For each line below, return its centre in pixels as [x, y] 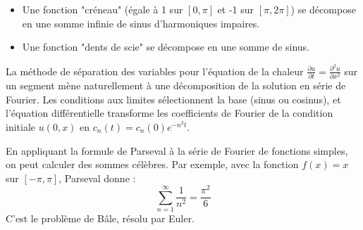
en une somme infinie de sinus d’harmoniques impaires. [141, 23]
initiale [21, 126]
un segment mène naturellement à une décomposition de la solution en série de [176, 85]
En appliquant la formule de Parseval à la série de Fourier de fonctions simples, [177, 150]
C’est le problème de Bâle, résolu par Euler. [100, 218]
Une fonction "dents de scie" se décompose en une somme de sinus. [166, 47]
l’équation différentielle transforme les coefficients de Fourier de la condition [170, 113]
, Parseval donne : [97, 178]
